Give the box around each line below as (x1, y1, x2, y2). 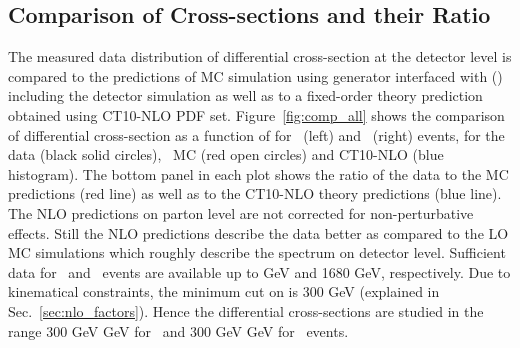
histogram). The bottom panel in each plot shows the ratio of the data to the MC (8, 163, 509, 184)
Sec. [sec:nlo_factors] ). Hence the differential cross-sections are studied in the (8, 300, 484, 321)
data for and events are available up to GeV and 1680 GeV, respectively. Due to (8, 261, 511, 282)
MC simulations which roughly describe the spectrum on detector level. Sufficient (8, 242, 506, 263)
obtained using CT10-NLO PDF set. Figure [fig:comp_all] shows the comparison (8, 104, 505, 125)
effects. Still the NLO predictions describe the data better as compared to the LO (8, 222, 509, 243)
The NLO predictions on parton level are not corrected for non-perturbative (8, 202, 474, 223)
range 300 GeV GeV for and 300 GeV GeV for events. (8, 320, 349, 341)
